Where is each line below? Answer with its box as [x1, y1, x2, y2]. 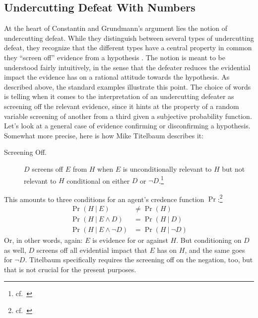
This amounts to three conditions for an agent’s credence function [4, 194, 204, 204]
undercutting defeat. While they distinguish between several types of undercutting [4, 32, 254, 43]
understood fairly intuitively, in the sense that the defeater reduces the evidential [4, 62, 251, 72]
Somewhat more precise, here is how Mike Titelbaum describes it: [4, 130, 204, 140]
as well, [4, 244, 26, 255]
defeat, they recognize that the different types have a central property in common [4, 42, 252, 53]
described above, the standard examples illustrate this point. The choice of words [4, 81, 251, 92]
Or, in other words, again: [4, 235, 83, 245]
